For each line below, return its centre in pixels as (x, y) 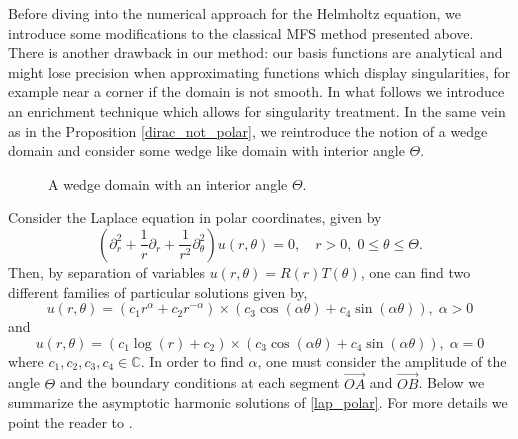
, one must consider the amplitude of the (382, 360)
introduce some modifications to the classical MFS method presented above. (241, 32)
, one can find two (415, 271)
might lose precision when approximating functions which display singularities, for (259, 71)
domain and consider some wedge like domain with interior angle (206, 150)
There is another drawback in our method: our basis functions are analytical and (255, 52)
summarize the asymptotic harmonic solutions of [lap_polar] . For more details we (258, 402)
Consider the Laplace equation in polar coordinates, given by (195, 217)
